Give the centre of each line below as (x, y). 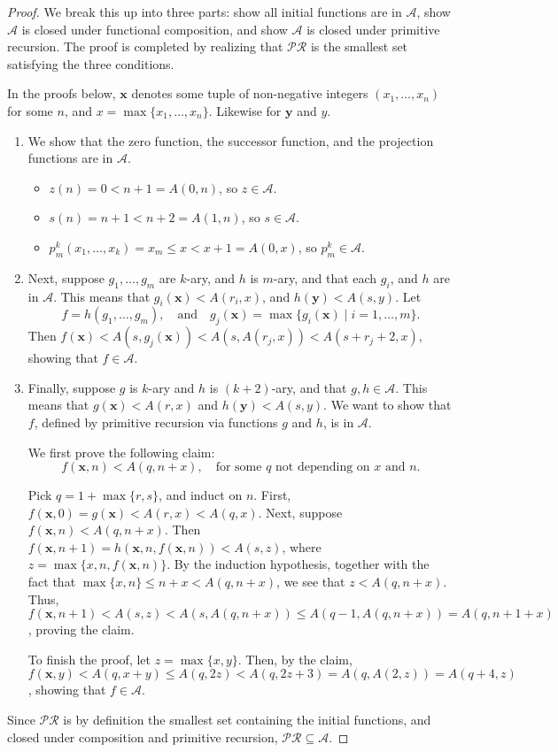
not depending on (323, 468)
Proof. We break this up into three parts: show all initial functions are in (205, 12)
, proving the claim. (81, 629)
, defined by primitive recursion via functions (156, 422)
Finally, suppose (72, 387)
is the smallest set (359, 46)
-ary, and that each (325, 277)
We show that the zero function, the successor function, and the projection (231, 140)
